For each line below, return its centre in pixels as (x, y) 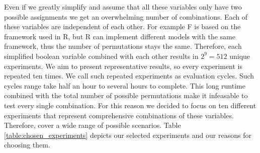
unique (240, 56)
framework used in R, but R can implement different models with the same (120, 36)
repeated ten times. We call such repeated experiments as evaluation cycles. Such (129, 76)
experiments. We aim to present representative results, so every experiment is (123, 66)
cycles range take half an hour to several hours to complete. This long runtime (125, 85)
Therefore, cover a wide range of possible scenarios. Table (93, 125)
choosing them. (27, 145)
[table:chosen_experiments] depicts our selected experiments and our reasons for (128, 135)
